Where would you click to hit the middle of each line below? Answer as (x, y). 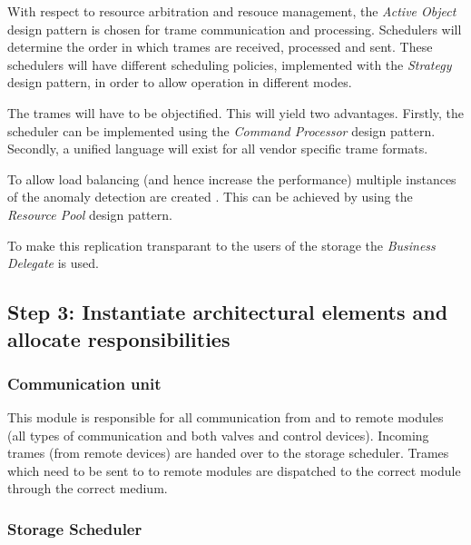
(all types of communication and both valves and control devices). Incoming (218, 435)
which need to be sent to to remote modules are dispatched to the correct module (234, 470)
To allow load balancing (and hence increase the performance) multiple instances (232, 178)
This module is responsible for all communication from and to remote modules (226, 417)
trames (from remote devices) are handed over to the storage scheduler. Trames (228, 453)
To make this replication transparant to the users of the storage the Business (221, 245)
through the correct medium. (88, 488)
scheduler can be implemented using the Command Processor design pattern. (221, 130)
